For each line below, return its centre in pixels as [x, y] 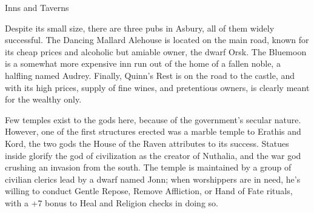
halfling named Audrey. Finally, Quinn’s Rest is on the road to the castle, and [150, 75]
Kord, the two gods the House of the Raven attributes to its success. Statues [147, 143]
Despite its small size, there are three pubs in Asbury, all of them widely [140, 28]
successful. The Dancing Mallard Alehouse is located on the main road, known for [157, 40]
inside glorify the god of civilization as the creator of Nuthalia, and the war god [153, 155]
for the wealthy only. [43, 99]
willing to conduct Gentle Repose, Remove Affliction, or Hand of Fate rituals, [149, 191]
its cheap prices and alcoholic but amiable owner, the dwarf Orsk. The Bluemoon [156, 51]
